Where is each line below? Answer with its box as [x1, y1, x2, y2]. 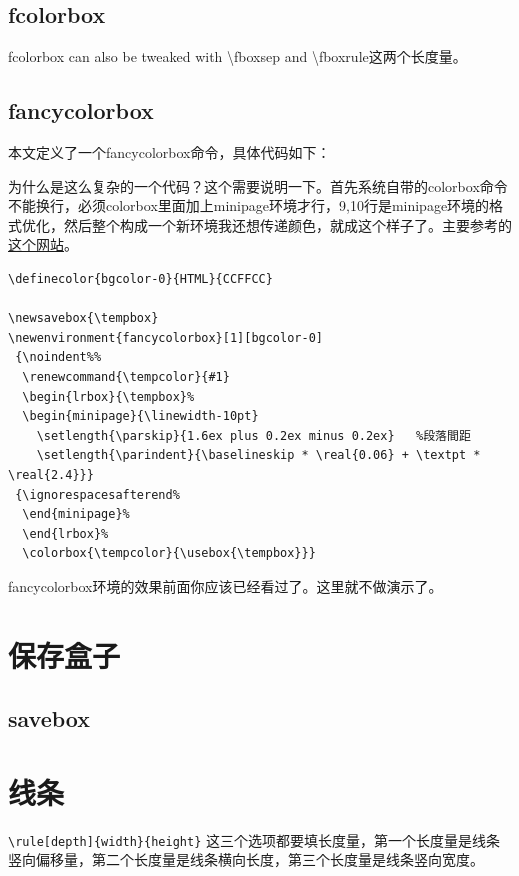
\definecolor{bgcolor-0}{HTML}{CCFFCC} [8, 271, 273, 286]
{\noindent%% [15, 350, 102, 365]
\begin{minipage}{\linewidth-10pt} [22, 409, 259, 424]
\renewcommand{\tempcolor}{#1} [22, 369, 230, 384]
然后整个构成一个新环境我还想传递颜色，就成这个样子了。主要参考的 [63, 214, 512, 235]
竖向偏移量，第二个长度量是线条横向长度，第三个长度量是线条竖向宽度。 [8, 849, 484, 870]
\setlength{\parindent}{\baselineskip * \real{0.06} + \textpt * [36, 448, 481, 463]
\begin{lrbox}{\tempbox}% [22, 389, 195, 404]
